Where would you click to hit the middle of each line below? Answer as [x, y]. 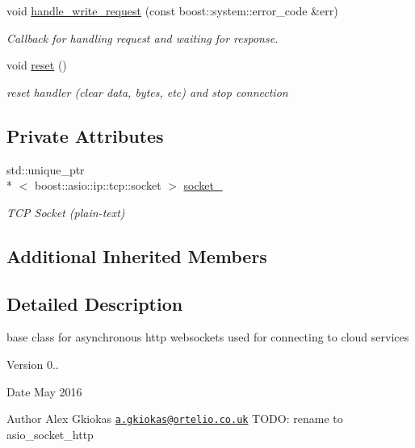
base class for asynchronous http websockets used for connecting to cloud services [208, 337]
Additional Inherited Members [137, 255]
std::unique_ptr [46, 169]
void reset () [37, 65]
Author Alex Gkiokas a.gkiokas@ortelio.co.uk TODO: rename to [175, 419]
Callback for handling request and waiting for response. [143, 38]
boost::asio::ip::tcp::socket [98, 185]
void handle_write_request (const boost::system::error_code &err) [172, 10]
